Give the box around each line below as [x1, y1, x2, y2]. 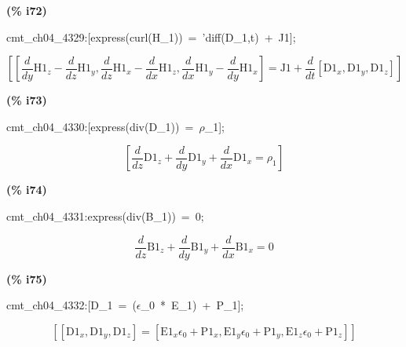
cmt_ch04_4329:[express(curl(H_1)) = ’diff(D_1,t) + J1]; [6, 28, 296, 45]
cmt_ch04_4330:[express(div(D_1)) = [6, 118, 194, 134]
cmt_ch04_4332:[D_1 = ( [6, 297, 137, 313]
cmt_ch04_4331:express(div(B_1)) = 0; [6, 207, 204, 224]
